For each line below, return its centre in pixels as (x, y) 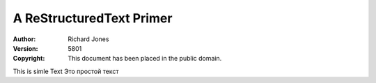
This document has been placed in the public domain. (145, 59)
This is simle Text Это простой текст (66, 71)
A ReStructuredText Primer (93, 18)
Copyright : (29, 59)
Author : (24, 39)
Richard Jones (88, 39)
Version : (25, 48)
